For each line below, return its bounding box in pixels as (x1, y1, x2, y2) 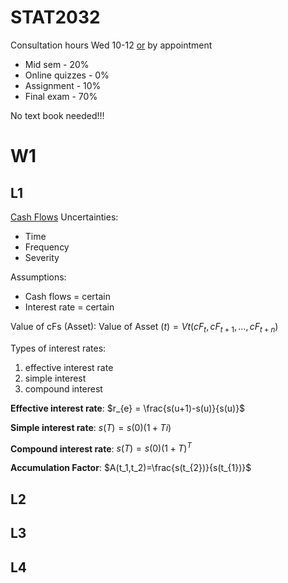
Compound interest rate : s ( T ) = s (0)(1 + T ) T (10, 441, 192, 455)
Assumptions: (10, 271, 67, 283)
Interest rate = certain (24, 301, 115, 313)
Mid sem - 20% (24, 58, 90, 70)
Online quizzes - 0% (24, 69, 110, 81)
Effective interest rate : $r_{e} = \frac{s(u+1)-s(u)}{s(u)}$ (10, 402, 246, 414)
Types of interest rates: (10, 342, 107, 354)
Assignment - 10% (24, 79, 102, 91)
